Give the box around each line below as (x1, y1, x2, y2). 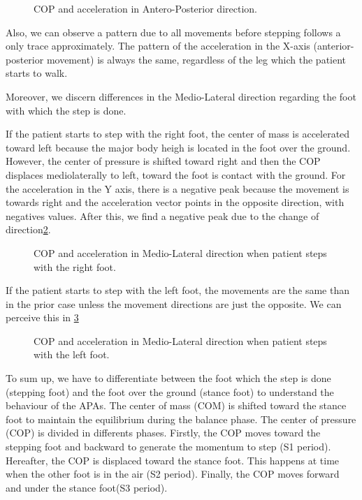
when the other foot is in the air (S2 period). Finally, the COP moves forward (6, 466, 340, 481)
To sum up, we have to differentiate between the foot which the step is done (6, 371, 331, 385)
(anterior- (313, 38, 354, 53)
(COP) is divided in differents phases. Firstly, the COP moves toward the (6, 425, 321, 440)
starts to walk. (6, 66, 68, 80)
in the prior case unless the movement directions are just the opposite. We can (6, 296, 342, 311)
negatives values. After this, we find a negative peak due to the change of (6, 208, 319, 223)
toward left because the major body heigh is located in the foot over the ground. (6, 140, 351, 154)
